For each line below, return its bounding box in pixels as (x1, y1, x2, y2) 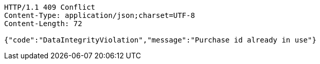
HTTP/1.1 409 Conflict (4, 3, 96, 11)
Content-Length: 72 (4, 19, 82, 28)
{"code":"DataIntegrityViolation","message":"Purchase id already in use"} (4, 36, 316, 44)
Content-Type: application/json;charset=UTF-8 (4, 11, 195, 19)
